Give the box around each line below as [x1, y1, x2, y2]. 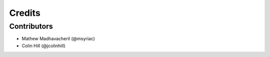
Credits [9, 7, 41, 18]
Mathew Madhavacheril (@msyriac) [21, 36, 95, 42]
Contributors [9, 22, 53, 31]
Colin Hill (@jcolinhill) [21, 43, 66, 49]
